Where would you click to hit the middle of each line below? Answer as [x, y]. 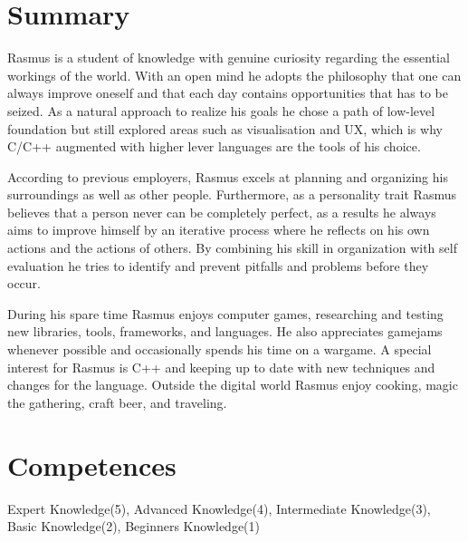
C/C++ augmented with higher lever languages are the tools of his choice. [214, 146]
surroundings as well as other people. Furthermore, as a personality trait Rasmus [232, 194]
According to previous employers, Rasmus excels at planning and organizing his [228, 176]
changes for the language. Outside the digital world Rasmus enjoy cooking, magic [233, 385]
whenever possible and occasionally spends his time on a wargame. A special [220, 349]
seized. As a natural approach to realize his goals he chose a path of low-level [221, 110]
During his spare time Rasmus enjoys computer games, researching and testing [225, 313]
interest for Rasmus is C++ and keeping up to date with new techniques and [221, 367]
